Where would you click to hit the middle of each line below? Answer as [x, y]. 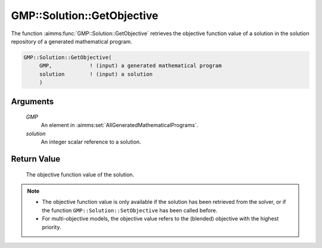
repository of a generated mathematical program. [72, 41]
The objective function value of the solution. [80, 174]
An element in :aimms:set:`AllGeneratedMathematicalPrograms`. [120, 125]
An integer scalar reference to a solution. [91, 142]
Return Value [36, 159]
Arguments [32, 101]
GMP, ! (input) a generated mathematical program [130, 66]
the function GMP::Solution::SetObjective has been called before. [130, 210]
